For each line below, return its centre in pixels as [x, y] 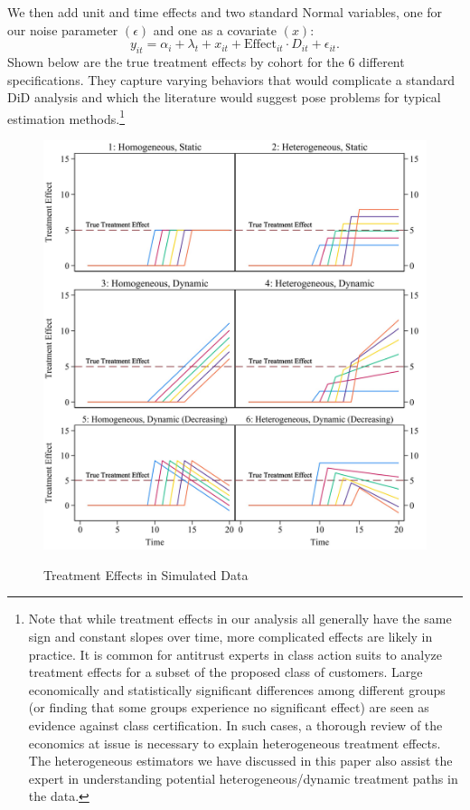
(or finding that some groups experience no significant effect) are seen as [229, 707]
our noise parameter [63, 29]
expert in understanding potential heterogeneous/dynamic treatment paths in [243, 778]
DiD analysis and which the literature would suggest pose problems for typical [224, 97]
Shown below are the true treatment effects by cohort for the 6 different [206, 61]
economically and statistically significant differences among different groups [237, 689]
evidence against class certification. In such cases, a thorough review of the [235, 725]
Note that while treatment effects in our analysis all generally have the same [240, 619]
